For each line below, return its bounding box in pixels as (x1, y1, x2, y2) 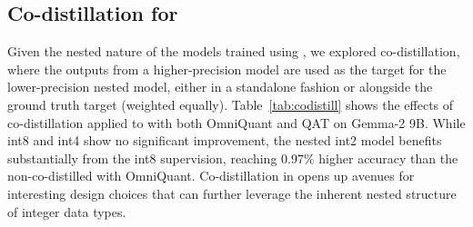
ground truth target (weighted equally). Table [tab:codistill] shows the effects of (7, 94, 454, 113)
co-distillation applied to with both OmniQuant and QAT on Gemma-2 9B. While (7, 113, 466, 132)
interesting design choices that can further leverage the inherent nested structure (7, 183, 457, 202)
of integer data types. (7, 202, 126, 221)
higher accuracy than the (318, 148, 458, 167)
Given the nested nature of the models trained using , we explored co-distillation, (7, 42, 460, 61)
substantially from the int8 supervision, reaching (7, 148, 277, 167)
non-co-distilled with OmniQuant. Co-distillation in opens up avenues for (7, 166, 415, 185)
